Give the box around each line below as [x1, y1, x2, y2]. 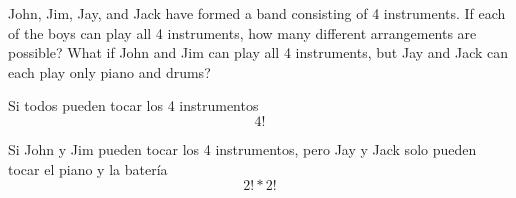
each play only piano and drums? [8, 61, 211, 82]
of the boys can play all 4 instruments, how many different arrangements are [8, 22, 477, 43]
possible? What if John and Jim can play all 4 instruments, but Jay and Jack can [8, 42, 509, 63]
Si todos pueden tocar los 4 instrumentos [8, 95, 259, 116]
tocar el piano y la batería [8, 158, 168, 179]
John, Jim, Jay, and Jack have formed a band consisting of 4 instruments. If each [8, 3, 506, 23]
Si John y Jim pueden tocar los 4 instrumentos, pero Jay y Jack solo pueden [8, 138, 477, 159]
